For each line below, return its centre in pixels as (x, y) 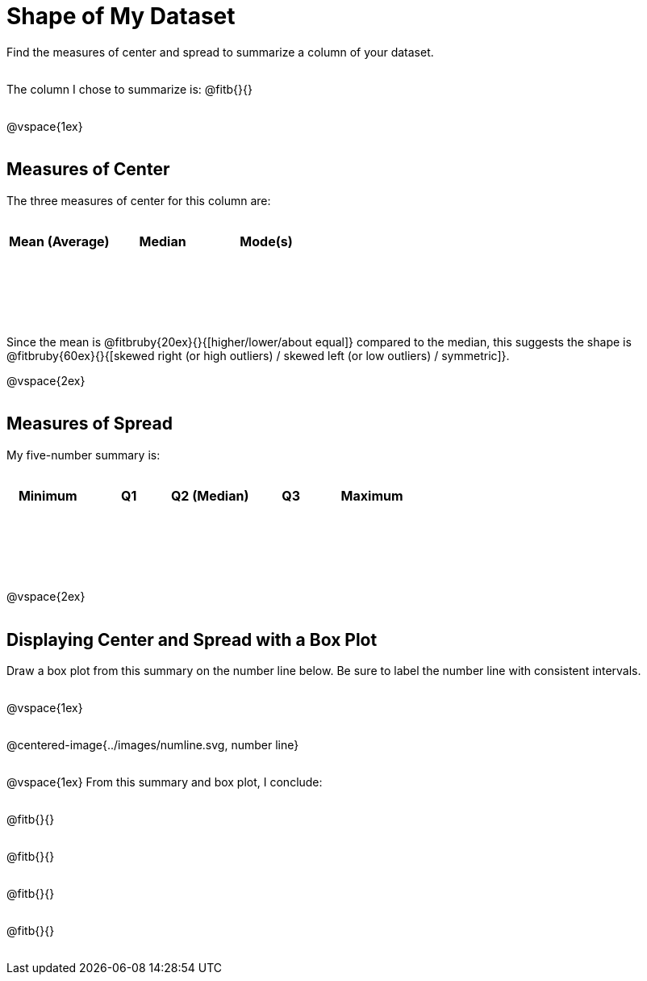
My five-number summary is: (83, 455)
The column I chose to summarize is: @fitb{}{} (129, 89)
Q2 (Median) (210, 495)
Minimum (48, 495)
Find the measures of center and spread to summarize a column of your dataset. (220, 52)
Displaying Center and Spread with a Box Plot (192, 639)
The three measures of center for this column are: (139, 200)
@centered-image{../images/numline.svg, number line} (153, 744)
